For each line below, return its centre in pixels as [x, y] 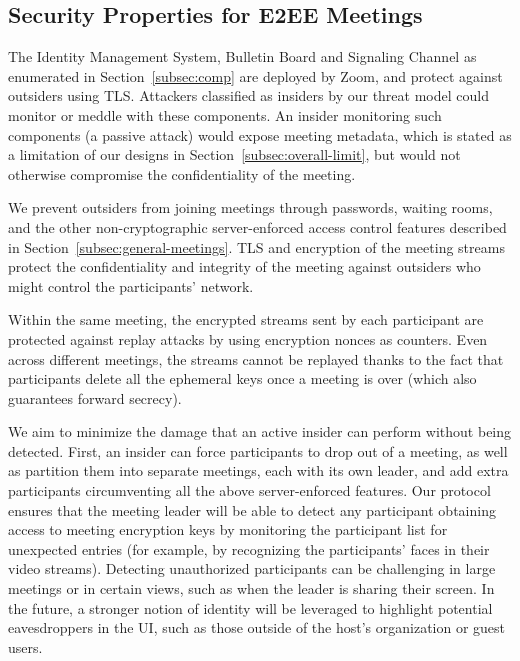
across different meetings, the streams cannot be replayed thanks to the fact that [256, 358]
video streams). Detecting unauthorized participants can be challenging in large [252, 568]
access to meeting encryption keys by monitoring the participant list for [228, 529]
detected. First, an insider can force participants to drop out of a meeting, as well [258, 450]
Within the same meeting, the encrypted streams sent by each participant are [246, 319]
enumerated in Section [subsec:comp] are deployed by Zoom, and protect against [255, 75]
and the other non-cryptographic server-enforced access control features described [257, 226]
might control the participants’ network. [131, 285]
